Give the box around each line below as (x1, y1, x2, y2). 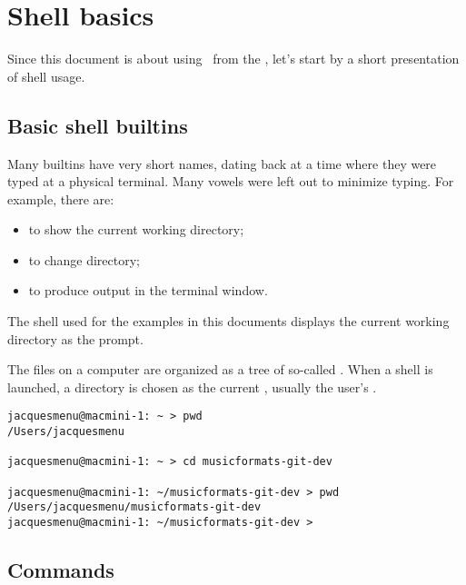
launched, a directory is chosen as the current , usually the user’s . (7, 377, 377, 396)
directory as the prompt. (7, 329, 144, 348)
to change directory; (28, 250, 140, 269)
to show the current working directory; (28, 220, 244, 239)
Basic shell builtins (7, 111, 188, 139)
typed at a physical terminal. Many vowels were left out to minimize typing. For (7, 172, 454, 191)
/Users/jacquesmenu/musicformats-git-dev (7, 501, 262, 514)
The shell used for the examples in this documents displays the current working (7, 312, 450, 331)
